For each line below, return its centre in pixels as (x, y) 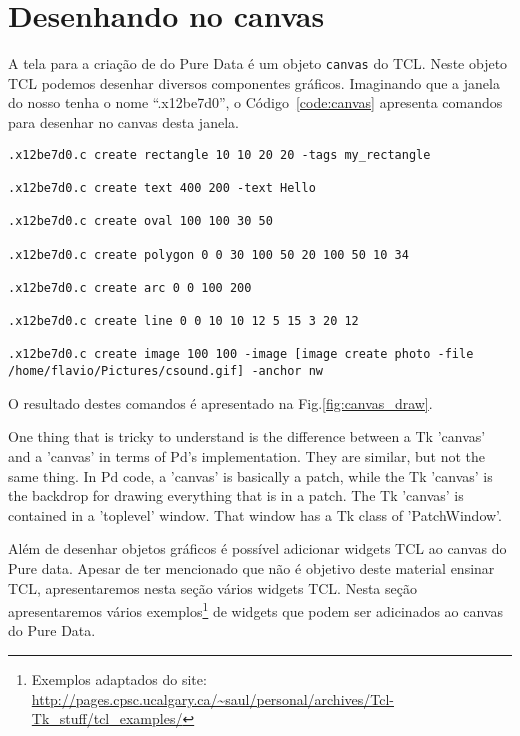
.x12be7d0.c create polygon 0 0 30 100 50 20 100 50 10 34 (208, 254)
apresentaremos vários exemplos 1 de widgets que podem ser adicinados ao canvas (255, 609)
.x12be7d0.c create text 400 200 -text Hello (162, 187)
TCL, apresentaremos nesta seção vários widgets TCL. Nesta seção (212, 587)
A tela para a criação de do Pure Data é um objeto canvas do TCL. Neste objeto (258, 63)
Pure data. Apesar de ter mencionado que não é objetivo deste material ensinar (251, 567)
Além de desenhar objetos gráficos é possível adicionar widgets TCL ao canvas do (257, 548)
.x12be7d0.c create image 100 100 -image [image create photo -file (241, 354)
